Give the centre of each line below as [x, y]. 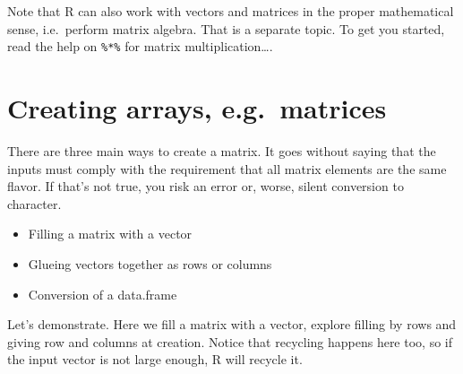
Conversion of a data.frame [103, 294]
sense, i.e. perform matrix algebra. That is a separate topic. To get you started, [226, 28]
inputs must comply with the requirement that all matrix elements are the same [227, 168]
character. [34, 203]
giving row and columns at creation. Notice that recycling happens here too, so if [230, 341]
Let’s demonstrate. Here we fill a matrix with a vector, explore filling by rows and [232, 324]
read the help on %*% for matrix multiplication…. [140, 46]
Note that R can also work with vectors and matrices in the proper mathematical [231, 11]
